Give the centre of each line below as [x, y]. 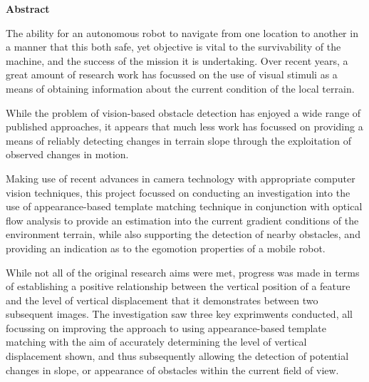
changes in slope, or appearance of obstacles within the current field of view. [172, 370]
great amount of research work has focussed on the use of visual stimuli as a [172, 74]
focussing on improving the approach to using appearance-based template [166, 327]
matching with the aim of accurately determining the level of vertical [156, 342]
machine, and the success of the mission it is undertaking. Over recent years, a [177, 60]
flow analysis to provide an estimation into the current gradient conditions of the [182, 220]
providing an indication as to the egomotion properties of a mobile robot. [166, 248]
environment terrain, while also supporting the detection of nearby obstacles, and [183, 234]
